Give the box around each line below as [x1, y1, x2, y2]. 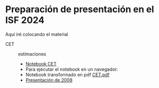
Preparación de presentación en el [5, 4, 154, 15]
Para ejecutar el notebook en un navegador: [25, 66, 119, 72]
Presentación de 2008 [25, 77, 73, 83]
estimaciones [18, 51, 47, 57]
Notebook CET [25, 61, 57, 67]
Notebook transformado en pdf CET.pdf [25, 71, 110, 77]
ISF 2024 [5, 14, 44, 26]
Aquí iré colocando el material [5, 31, 68, 37]
